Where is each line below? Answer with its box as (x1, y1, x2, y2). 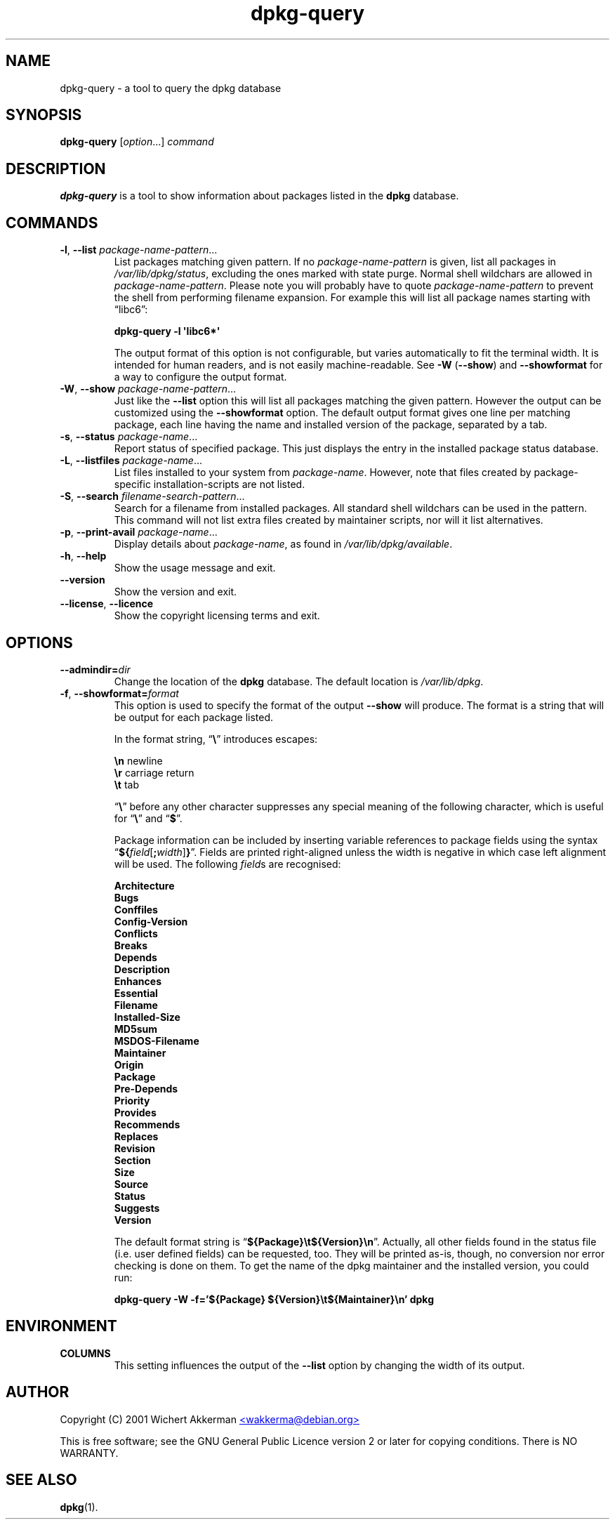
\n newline (114, 754, 163, 767)
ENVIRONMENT (6, 1317, 117, 1335)
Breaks (114, 939, 147, 951)
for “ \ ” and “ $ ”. (114, 812, 183, 824)
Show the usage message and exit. (114, 562, 276, 574)
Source (114, 1177, 149, 1190)
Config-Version (114, 915, 188, 927)
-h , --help (60, 550, 107, 562)
